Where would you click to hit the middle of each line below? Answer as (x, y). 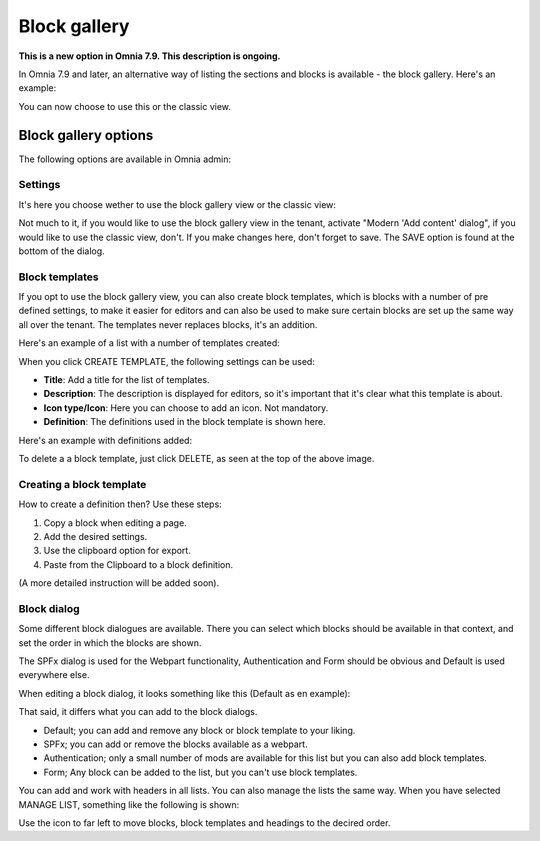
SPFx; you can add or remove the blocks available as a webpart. (176, 744)
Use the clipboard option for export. (117, 551)
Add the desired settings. (95, 536)
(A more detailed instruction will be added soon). (119, 583)
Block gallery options (86, 135)
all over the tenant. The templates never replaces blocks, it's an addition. (168, 324)
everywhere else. (54, 675)
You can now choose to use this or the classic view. (125, 106)
